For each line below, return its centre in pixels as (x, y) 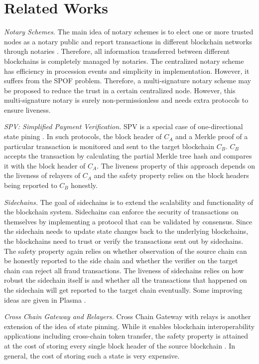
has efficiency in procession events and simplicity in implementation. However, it (127, 71)
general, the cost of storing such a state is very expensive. (92, 355)
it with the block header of (45, 165)
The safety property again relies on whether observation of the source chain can (126, 251)
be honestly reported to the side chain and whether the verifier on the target (121, 261)
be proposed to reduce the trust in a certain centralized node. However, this (120, 90)
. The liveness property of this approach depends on (176, 165)
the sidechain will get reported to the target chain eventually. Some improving (123, 289)
